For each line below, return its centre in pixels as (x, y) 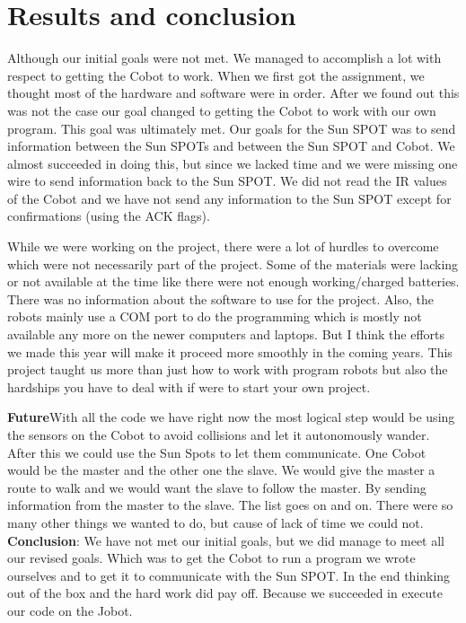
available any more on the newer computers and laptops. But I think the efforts (226, 334)
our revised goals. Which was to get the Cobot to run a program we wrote (211, 558)
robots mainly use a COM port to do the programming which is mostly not (215, 316)
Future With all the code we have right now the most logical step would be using (231, 417)
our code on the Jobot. (70, 610)
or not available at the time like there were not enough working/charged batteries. (233, 281)
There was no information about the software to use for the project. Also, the (220, 298)
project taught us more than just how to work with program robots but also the (228, 369)
